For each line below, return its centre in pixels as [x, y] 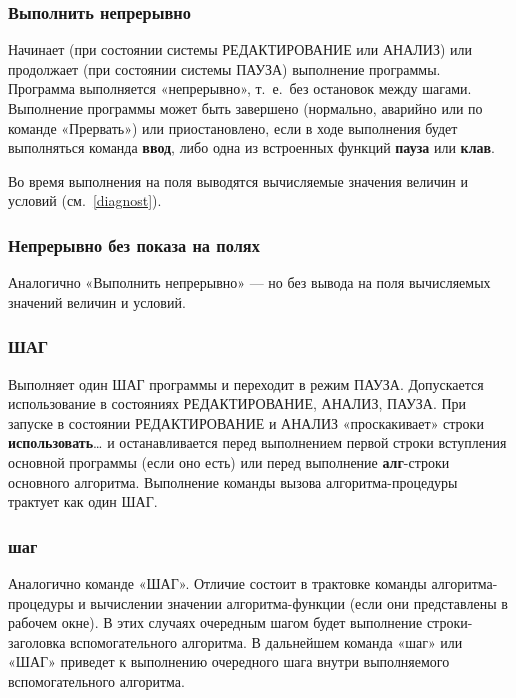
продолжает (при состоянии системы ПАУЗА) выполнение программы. [224, 68]
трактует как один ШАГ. [83, 501]
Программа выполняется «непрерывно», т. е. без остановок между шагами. [240, 88]
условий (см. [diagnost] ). [85, 200]
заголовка [37, 641]
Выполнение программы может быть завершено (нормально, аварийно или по [245, 108]
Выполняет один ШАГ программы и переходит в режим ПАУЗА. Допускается [246, 383]
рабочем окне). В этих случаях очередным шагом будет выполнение [215, 622]
